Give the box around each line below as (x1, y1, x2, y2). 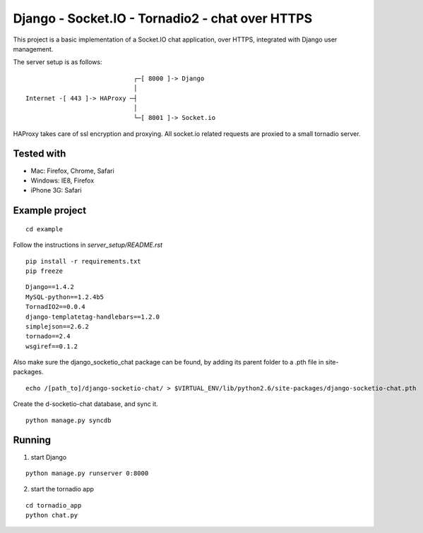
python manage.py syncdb (25, 416, 112, 424)
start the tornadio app (30, 485, 95, 494)
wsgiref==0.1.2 (25, 342, 78, 350)
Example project (13, 204, 87, 216)
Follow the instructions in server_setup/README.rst (13, 240, 162, 250)
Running (13, 434, 52, 446)
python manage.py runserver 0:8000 (25, 469, 149, 477)
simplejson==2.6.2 (25, 322, 90, 331)
